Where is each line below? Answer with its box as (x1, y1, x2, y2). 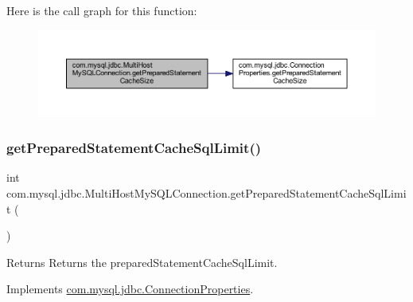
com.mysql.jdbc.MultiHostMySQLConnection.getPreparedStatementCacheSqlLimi (6, 184, 407, 201)
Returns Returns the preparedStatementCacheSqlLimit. (6, 253, 278, 270)
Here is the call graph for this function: (6, 2, 197, 18)
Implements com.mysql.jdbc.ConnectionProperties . (6, 280, 254, 297)
